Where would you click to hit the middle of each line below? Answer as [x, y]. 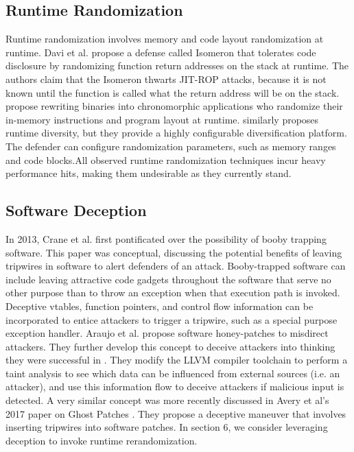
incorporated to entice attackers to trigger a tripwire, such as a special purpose [172, 319]
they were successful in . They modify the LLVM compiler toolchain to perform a [177, 360]
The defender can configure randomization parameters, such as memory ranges [171, 146]
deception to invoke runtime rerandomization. [102, 440]
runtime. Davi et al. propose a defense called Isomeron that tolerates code [161, 52]
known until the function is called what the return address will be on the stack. [173, 92]
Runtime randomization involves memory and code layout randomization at [165, 39]
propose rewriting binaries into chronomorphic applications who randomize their [174, 106]
